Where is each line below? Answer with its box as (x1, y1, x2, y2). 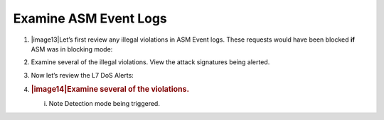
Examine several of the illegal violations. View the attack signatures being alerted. (31, 58, 270, 66)
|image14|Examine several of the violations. (31, 85, 190, 95)
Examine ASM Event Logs (13, 11, 167, 26)
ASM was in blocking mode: (31, 44, 113, 53)
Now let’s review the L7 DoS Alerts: (31, 71, 134, 79)
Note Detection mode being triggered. (48, 100, 160, 108)
